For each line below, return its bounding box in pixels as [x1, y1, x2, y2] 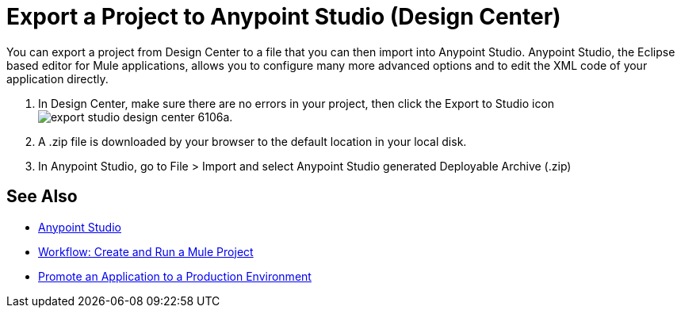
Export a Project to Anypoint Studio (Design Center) [6, 3, 561, 30]
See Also [6, 186, 78, 207]
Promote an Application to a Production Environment [38, 269, 312, 283]
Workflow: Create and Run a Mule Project [38, 244, 254, 258]
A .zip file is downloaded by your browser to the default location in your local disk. [38, 134, 467, 148]
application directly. [6, 71, 109, 86]
